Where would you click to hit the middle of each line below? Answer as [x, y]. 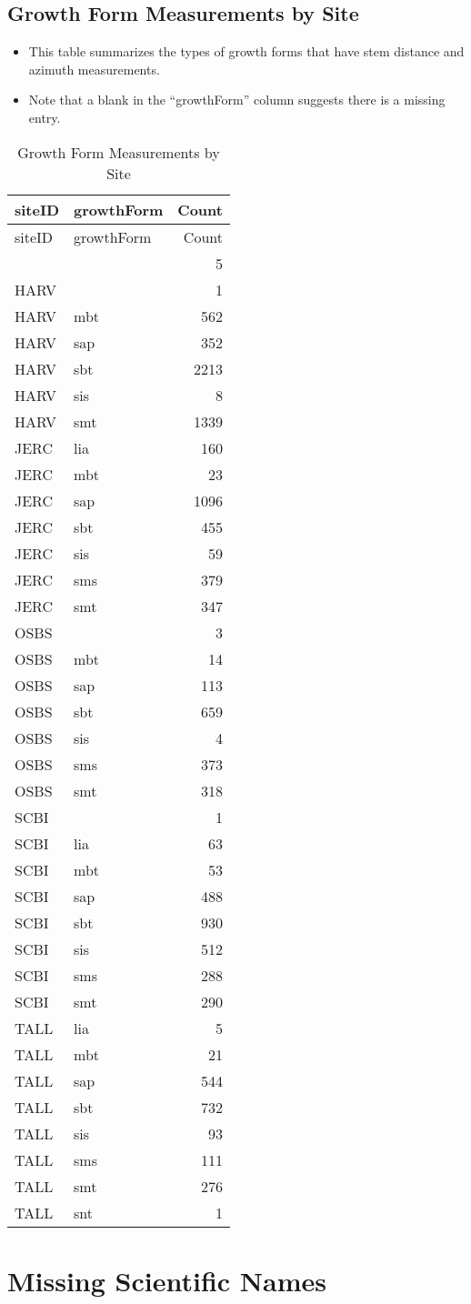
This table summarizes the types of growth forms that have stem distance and [246, 51]
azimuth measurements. [94, 69]
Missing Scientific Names [167, 1280]
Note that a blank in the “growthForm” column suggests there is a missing [237, 100]
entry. [45, 117]
